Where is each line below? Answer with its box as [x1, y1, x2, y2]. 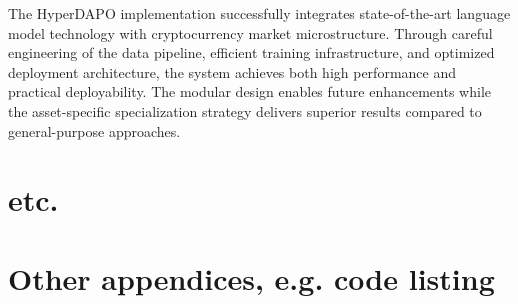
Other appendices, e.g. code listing [8, 257, 495, 298]
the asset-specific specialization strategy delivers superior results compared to [8, 100, 482, 121]
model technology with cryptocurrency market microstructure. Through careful [8, 22, 493, 43]
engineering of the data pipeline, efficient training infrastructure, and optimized [8, 42, 495, 63]
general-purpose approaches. [8, 120, 181, 141]
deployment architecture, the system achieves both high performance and [8, 61, 456, 82]
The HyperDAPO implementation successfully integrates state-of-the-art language [8, 3, 511, 23]
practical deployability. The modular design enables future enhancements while [8, 81, 491, 102]
